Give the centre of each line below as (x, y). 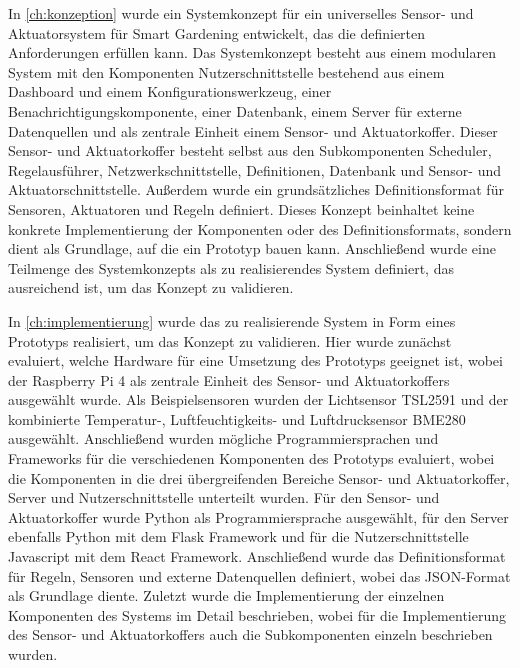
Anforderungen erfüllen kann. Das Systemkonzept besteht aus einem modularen (252, 52)
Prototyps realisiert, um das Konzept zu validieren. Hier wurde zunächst (230, 340)
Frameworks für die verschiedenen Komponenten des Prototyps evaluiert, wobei (251, 458)
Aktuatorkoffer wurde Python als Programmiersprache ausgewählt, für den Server (258, 516)
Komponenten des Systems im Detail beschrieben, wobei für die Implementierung (257, 614)
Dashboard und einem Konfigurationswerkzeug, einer (170, 91)
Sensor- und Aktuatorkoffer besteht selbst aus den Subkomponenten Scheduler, (250, 150)
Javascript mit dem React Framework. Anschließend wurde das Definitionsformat (257, 556)
